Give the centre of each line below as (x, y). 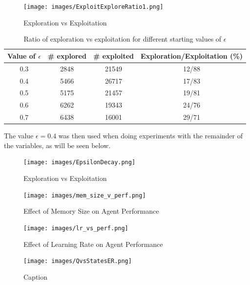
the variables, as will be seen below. (57, 145)
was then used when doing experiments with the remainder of (151, 136)
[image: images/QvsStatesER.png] (78, 261)
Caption (36, 276)
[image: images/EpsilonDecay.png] (80, 163)
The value (19, 136)
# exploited (114, 55)
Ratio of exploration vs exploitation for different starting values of (123, 39)
